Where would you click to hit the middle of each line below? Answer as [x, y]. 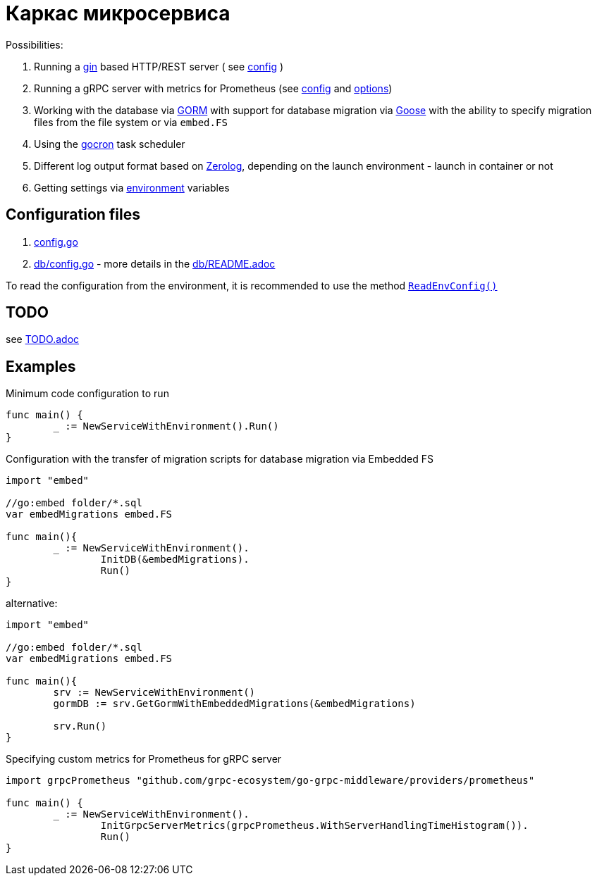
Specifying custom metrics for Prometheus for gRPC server [144, 759]
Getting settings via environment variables [132, 187]
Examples [41, 366]
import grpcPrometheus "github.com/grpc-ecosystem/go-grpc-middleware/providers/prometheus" [270, 781]
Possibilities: [35, 44]
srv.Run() [80, 726]
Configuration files [73, 215]
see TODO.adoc [43, 339]
